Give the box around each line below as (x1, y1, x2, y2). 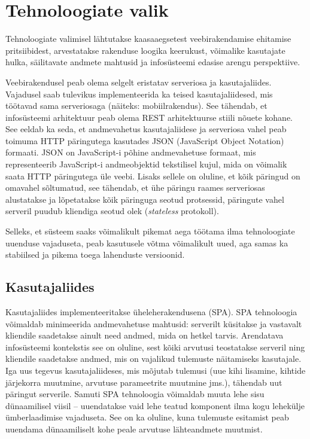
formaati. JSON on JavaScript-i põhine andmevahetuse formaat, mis (5, 146, 256, 158)
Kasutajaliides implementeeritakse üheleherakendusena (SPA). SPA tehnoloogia (5, 306, 297, 318)
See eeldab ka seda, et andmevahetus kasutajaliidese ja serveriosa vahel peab (5, 123, 287, 135)
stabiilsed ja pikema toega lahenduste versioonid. (5, 248, 185, 261)
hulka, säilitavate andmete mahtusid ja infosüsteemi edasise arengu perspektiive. (5, 56, 300, 68)
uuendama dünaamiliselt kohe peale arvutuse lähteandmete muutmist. (5, 422, 263, 435)
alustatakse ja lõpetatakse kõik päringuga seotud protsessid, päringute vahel (5, 193, 284, 205)
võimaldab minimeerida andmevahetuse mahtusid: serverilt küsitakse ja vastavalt (5, 317, 302, 330)
